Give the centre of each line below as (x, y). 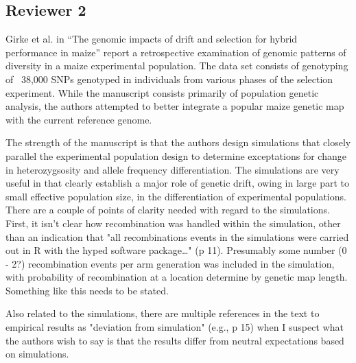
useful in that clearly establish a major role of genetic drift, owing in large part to (177, 183)
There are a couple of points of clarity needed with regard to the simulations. (168, 210)
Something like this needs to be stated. (87, 290)
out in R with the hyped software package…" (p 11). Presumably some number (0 (176, 250)
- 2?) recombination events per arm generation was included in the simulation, (170, 263)
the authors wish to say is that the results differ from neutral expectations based (175, 340)
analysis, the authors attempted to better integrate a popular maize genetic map (175, 106)
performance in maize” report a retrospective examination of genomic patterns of (176, 52)
